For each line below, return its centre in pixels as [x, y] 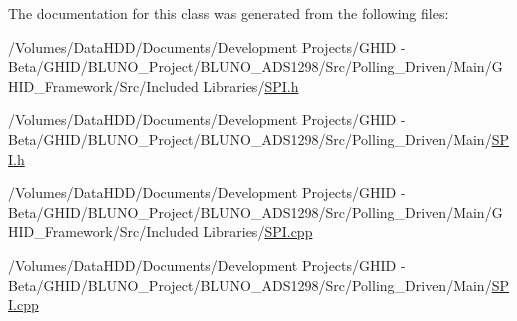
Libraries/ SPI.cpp [258, 231]
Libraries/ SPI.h [251, 85]
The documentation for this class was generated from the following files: [228, 13]
